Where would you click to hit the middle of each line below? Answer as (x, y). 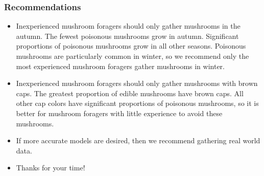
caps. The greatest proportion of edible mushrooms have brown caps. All (130, 93)
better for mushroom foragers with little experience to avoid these (119, 113)
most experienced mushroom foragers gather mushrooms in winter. (120, 66)
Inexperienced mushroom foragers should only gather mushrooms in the (128, 26)
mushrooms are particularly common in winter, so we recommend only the (133, 56)
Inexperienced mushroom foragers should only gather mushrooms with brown (137, 83)
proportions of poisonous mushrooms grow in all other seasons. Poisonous (131, 46)
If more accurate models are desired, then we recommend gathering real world (138, 140)
